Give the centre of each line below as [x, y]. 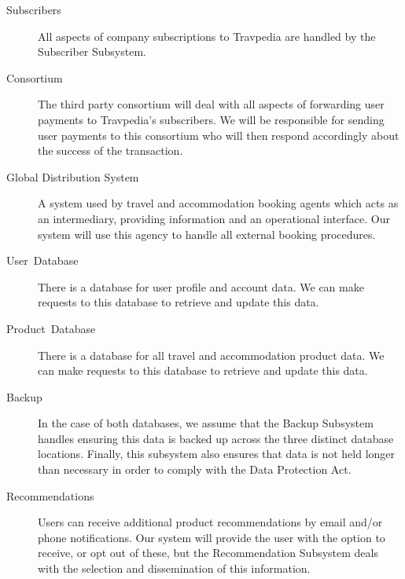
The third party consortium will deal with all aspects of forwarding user [211, 104]
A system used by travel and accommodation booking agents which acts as [218, 203]
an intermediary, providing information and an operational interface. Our [214, 218]
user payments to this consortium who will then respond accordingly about [219, 135]
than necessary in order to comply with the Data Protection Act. [195, 469]
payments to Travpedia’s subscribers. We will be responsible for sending [211, 119]
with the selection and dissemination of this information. [174, 568]
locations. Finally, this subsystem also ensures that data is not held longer [217, 454]
